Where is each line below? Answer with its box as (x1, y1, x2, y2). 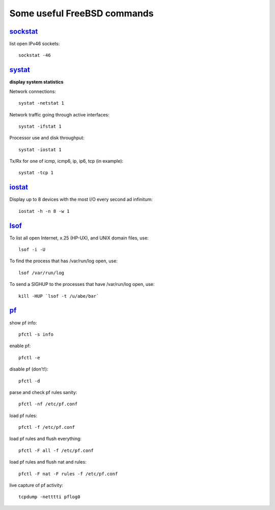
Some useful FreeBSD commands (9, 8, 154, 19)
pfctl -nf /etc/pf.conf (18, 401, 78, 407)
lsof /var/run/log (18, 270, 65, 276)
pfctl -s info (18, 331, 53, 337)
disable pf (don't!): (9, 366, 48, 372)
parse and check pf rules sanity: (9, 389, 77, 395)
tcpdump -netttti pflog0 (18, 494, 80, 500)
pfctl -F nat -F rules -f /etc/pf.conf (18, 471, 118, 477)
